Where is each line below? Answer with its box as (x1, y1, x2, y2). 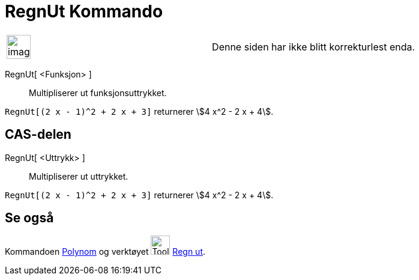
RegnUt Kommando (5, 1, 163, 22)
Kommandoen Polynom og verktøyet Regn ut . (5, 246, 206, 257)
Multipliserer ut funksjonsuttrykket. (29, 87, 167, 98)
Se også (5, 210, 54, 226)
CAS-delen (5, 127, 71, 142)
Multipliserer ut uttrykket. (29, 171, 128, 181)
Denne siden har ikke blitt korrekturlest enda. (212, 40, 415, 53)
